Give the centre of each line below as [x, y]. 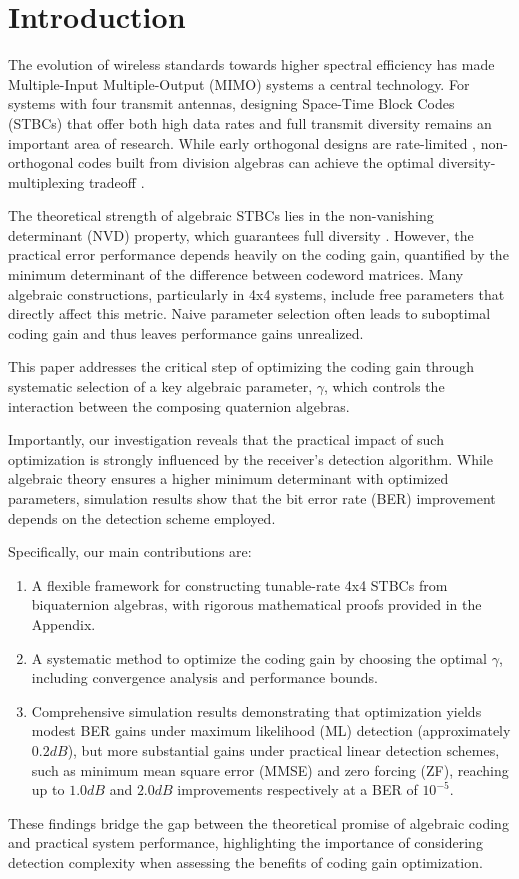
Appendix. [63, 623]
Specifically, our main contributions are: [130, 551]
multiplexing [46, 181]
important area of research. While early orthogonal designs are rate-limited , [242, 142]
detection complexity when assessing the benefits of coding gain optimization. [245, 861]
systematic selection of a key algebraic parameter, [160, 386]
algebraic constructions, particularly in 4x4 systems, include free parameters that [256, 293]
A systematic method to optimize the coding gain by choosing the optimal [259, 657]
